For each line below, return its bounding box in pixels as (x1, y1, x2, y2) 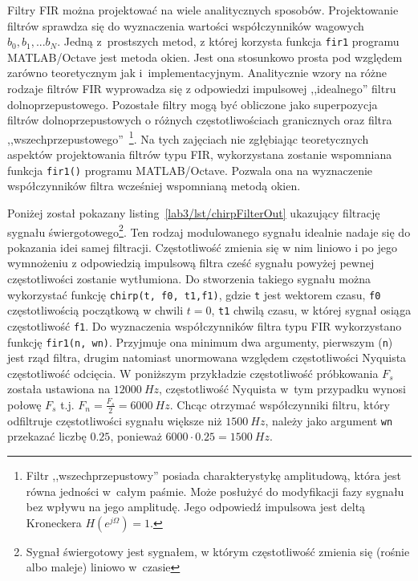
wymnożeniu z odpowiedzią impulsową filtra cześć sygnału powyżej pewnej (7, 254, 375, 271)
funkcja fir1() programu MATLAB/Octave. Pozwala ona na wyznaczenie (7, 161, 373, 178)
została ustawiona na (7, 380, 111, 397)
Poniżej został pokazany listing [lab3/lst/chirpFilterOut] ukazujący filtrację (7, 204, 380, 221)
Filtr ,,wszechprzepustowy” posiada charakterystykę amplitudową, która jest (26, 467, 401, 484)
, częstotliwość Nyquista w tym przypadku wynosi (159, 380, 406, 397)
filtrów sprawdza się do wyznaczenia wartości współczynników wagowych (7, 17, 364, 34)
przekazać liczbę (7, 428, 87, 445)
